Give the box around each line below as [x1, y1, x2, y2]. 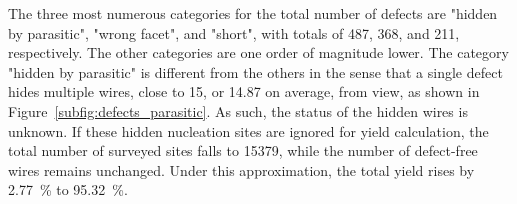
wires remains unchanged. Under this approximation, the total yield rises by [8, 159, 475, 180]
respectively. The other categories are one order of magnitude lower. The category [8, 42, 509, 63]
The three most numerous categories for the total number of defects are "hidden [8, 3, 498, 23]
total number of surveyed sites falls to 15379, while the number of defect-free [8, 140, 478, 161]
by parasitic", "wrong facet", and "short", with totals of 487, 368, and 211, [8, 22, 460, 43]
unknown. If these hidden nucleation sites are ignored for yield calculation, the [8, 120, 489, 141]
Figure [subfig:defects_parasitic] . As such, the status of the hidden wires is [8, 100, 468, 121]
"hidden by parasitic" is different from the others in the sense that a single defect [8, 61, 503, 82]
